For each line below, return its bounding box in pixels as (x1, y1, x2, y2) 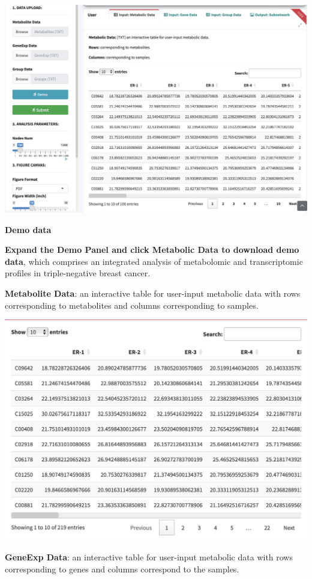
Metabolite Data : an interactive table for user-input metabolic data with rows (5, 286, 301, 299)
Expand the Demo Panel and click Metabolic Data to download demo (5, 243, 299, 256)
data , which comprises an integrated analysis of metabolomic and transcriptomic (5, 255, 303, 267)
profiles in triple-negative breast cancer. (5, 267, 151, 279)
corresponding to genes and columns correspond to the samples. (5, 563, 239, 575)
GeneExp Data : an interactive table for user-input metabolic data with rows (5, 551, 293, 563)
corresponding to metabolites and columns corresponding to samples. (5, 299, 259, 311)
